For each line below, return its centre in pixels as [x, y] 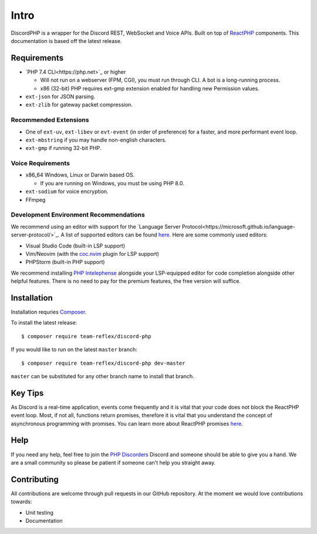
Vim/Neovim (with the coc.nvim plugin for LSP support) [92, 253]
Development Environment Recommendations [78, 215]
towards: [21, 502]
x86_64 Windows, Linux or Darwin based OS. [80, 175]
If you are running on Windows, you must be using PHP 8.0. [112, 183]
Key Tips [27, 393]
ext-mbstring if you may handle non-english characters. [96, 140]
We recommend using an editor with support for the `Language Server [96, 226]
